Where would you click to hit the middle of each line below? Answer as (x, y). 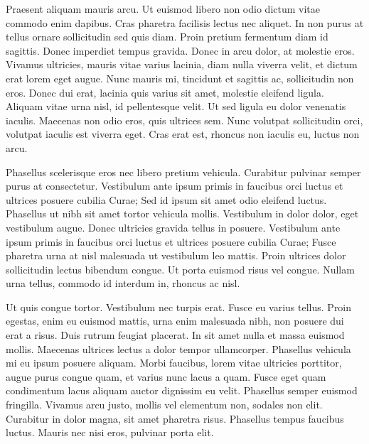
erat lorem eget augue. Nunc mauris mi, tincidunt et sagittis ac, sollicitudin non (180, 78)
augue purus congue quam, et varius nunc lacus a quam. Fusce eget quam (166, 376)
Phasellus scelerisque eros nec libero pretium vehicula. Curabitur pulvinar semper (183, 172)
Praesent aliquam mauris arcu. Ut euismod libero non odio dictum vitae (163, 9)
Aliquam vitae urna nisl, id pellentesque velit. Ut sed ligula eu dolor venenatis (176, 106)
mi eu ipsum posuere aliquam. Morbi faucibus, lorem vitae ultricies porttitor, (174, 363)
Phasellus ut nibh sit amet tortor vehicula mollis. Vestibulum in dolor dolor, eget (182, 213)
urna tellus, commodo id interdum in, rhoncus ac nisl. (123, 283)
